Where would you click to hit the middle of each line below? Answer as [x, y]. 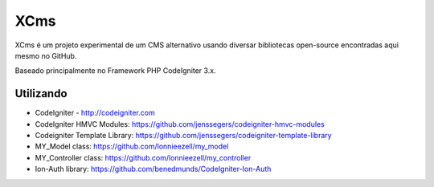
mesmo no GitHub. [46, 55]
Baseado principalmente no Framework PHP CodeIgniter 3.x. [115, 71]
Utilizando [41, 93]
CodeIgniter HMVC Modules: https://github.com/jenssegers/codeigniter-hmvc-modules [180, 124]
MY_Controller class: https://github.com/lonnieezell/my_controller [143, 157]
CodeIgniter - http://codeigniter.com [95, 113]
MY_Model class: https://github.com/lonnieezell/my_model [132, 146]
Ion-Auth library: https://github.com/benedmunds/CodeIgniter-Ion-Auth [153, 169]
